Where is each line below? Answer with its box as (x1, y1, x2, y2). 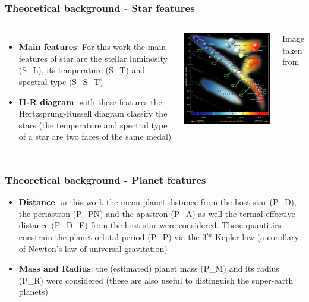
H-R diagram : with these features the (18, 95, 162, 108)
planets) (18, 285, 48, 298)
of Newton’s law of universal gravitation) (18, 242, 168, 254)
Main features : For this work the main (18, 40, 166, 53)
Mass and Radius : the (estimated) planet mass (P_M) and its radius (18, 262, 279, 275)
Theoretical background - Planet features (5, 172, 206, 187)
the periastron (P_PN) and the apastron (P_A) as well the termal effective (18, 207, 295, 219)
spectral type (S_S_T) (18, 75, 103, 87)
